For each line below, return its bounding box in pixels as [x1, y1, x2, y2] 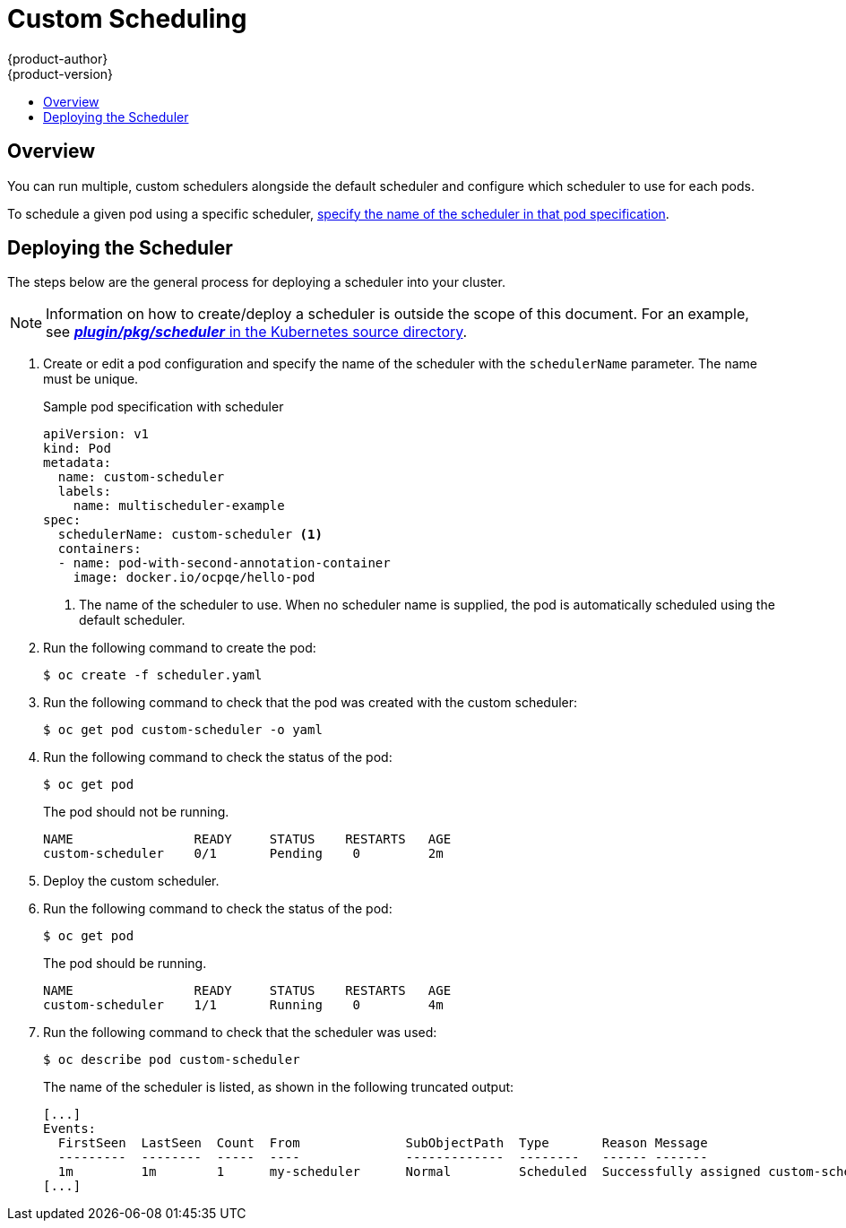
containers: [57, 541, 142, 557]
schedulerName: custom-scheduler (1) [57, 527, 323, 542]
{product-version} [7, 65, 114, 82]
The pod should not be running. [43, 804, 229, 820]
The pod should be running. [43, 956, 207, 972]
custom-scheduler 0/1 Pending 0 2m [43, 846, 444, 861]
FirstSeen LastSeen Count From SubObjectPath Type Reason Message [57, 1136, 708, 1151]
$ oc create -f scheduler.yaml [43, 668, 263, 683]
